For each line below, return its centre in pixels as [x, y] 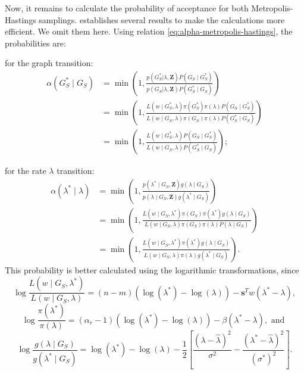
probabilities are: [35, 43]
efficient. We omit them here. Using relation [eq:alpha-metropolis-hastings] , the [149, 31]
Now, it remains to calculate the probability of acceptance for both [127, 8]
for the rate [26, 171]
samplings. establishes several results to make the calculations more [162, 19]
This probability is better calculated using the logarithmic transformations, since [152, 269]
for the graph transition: [49, 63]
